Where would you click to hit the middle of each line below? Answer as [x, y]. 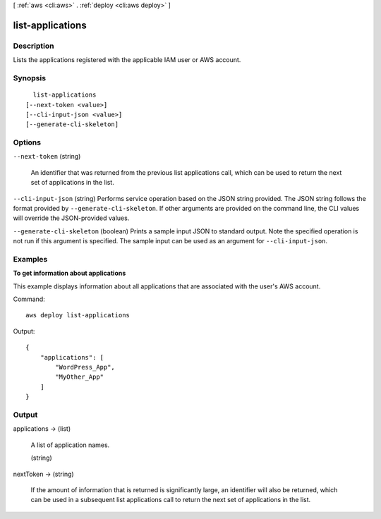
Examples [30, 259]
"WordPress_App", [85, 367]
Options [27, 142]
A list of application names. [70, 445]
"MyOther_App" [80, 377]
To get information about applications [69, 273]
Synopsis [29, 78]
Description [34, 46]
